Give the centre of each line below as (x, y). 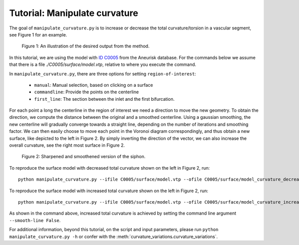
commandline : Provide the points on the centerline (86, 92)
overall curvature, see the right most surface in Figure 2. (67, 145)
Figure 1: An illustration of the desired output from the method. (85, 46)
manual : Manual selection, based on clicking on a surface (93, 85)
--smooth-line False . (35, 220)
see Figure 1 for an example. (38, 34)
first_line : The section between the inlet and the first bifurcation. (104, 99)
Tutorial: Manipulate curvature (74, 13)
